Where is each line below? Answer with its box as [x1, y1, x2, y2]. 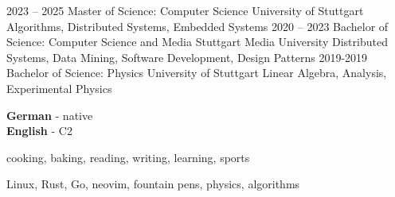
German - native [6, 106, 93, 123]
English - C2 [6, 122, 72, 139]
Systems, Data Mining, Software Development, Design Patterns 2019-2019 [6, 48, 368, 65]
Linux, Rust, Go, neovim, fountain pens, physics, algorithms [6, 176, 300, 192]
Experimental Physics [6, 79, 112, 96]
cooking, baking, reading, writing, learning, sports [6, 149, 250, 165]
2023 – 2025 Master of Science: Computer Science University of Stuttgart [6, 2, 364, 18]
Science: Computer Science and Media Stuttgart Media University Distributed [6, 33, 388, 50]
